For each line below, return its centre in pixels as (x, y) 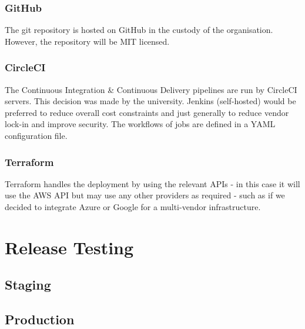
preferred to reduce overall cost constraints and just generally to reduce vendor (147, 112)
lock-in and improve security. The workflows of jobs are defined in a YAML (140, 124)
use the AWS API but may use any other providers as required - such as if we (145, 195)
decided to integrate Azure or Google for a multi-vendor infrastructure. (133, 207)
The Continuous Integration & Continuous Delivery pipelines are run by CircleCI (151, 89)
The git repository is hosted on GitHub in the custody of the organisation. (139, 30)
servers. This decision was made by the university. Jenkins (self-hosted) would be (150, 101)
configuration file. (36, 135)
